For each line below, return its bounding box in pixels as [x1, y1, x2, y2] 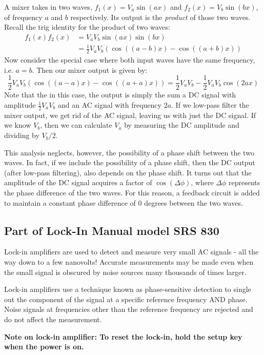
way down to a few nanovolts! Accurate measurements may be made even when [4, 257, 254, 267]
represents [228, 177, 260, 188]
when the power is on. [4, 341, 84, 352]
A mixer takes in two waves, [4, 2, 93, 12]
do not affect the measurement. [4, 313, 102, 324]
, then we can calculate [40, 120, 112, 130]
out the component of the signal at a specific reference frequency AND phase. [4, 293, 248, 304]
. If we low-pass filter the [171, 100, 249, 110]
